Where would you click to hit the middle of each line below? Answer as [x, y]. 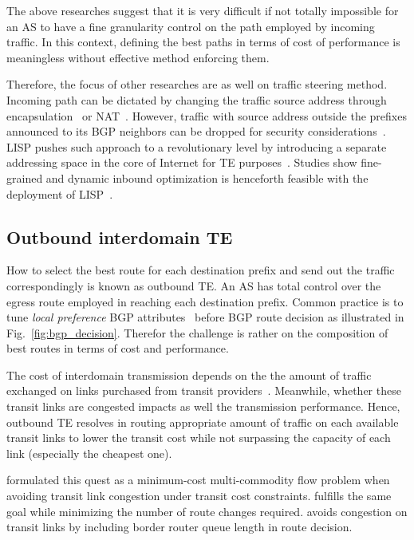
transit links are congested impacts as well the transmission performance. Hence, [203, 406]
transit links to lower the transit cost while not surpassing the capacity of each [199, 438]
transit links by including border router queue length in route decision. [179, 527]
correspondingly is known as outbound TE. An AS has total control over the [194, 285]
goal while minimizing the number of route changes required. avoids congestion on [207, 511]
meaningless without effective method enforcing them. [138, 57]
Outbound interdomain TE [120, 236]
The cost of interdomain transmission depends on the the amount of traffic [189, 374]
